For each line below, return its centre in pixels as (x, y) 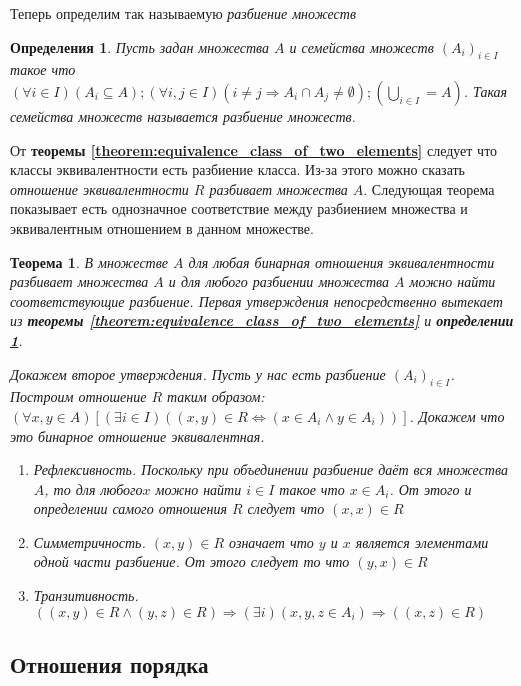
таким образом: (216, 396)
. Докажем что (457, 415)
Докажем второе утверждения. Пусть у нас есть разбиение (198, 373)
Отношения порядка (109, 664)
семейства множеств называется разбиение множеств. (183, 115)
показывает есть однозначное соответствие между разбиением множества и (239, 208)
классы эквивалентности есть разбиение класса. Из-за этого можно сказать (238, 169)
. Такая (485, 90)
